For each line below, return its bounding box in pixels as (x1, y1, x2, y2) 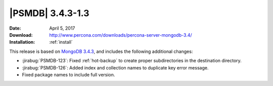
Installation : (9, 39, 35, 45)
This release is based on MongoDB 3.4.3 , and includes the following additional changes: (9, 48, 193, 54)
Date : (9, 25, 21, 31)
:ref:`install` (49, 39, 73, 45)
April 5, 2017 (49, 25, 75, 31)
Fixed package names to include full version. (22, 71, 115, 77)
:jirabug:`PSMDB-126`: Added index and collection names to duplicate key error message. (22, 64, 209, 70)
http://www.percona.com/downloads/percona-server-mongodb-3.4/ (49, 32, 192, 38)
